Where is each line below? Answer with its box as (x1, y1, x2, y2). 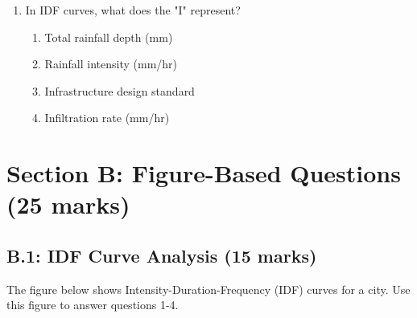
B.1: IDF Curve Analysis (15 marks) (6, 243, 317, 267)
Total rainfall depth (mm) (44, 28, 173, 45)
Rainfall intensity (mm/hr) (44, 55, 178, 72)
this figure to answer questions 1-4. (6, 296, 179, 313)
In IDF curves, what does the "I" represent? (25, 2, 241, 18)
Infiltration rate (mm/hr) (44, 109, 170, 126)
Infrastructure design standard (44, 82, 195, 99)
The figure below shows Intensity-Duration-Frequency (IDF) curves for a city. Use (6, 280, 411, 297)
